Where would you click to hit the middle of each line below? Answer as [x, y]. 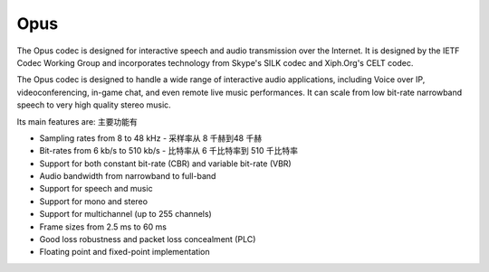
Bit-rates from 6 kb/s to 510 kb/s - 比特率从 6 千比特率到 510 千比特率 [169, 151]
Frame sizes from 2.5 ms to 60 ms [103, 227]
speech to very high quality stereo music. [94, 105]
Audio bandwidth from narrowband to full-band [128, 176]
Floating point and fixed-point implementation [125, 252]
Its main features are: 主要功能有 [77, 121]
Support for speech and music [96, 189]
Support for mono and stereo [94, 201]
